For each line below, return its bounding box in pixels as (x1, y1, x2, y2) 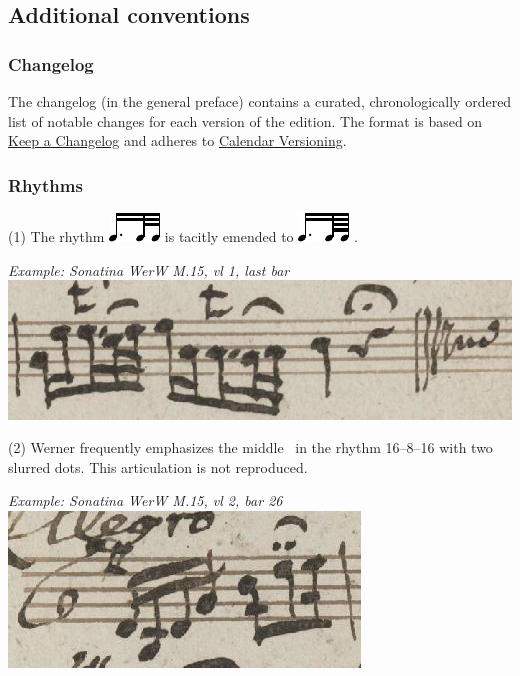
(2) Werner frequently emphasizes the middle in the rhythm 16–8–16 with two (8, 437, 493, 458)
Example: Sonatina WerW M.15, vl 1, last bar (8, 259, 290, 280)
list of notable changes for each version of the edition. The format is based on (8, 110, 483, 131)
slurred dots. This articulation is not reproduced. (8, 456, 308, 477)
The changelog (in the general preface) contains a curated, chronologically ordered (8, 91, 512, 111)
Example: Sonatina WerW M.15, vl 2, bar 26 (8, 490, 283, 511)
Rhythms (8, 172, 83, 197)
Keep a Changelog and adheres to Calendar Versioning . (8, 130, 347, 151)
